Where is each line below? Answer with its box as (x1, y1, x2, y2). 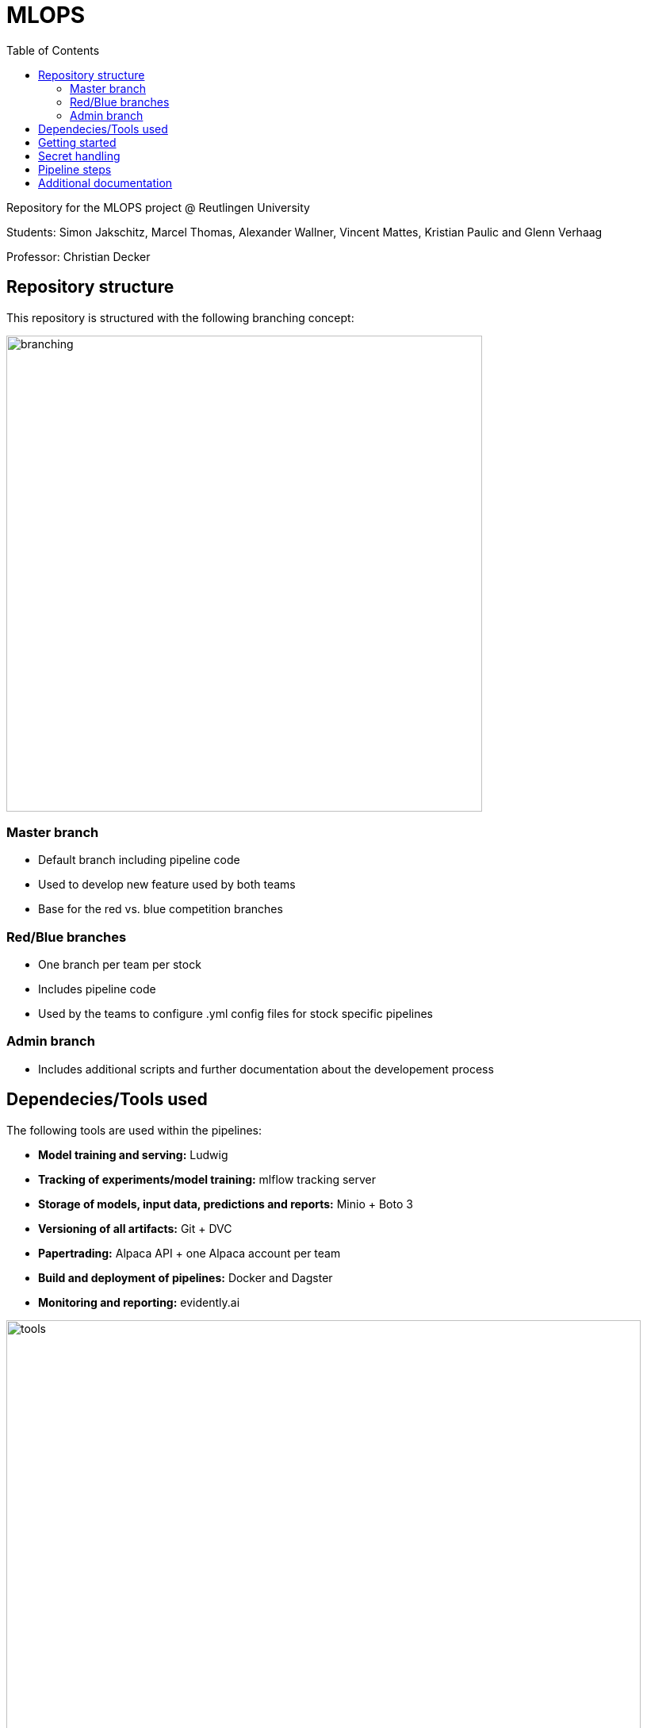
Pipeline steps (38, 162, 112, 176)
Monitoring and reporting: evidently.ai (38, 1295, 240, 1309)
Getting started (38, 135, 117, 149)
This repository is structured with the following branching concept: (6, 310, 354, 324)
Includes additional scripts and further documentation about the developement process (38, 1062, 494, 1076)
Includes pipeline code (38, 982, 156, 996)
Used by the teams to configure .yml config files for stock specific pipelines (38, 1007, 433, 1021)
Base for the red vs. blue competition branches (38, 902, 283, 916)
